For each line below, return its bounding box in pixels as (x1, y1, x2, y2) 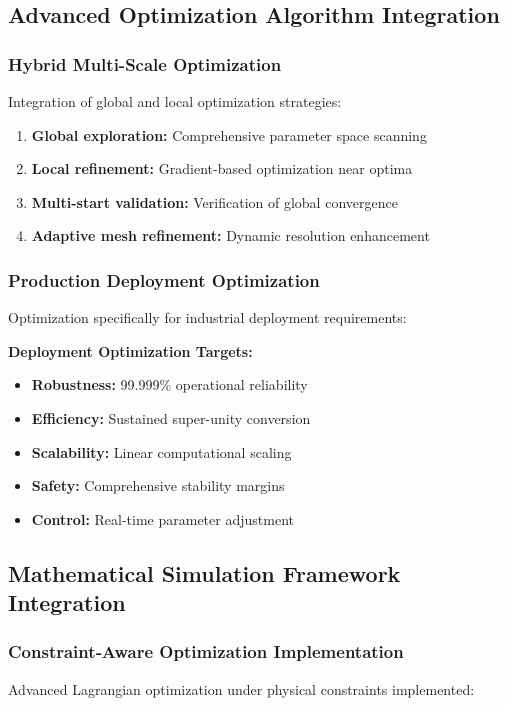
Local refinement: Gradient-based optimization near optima (31, 158, 413, 179)
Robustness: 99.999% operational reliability (31, 374, 308, 395)
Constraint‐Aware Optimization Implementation (8, 639, 404, 664)
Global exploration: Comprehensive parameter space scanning (31, 124, 427, 145)
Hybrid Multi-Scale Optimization (8, 51, 282, 76)
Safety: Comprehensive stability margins (31, 475, 285, 496)
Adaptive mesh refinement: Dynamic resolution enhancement (31, 225, 430, 246)
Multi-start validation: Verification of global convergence (31, 191, 398, 212)
